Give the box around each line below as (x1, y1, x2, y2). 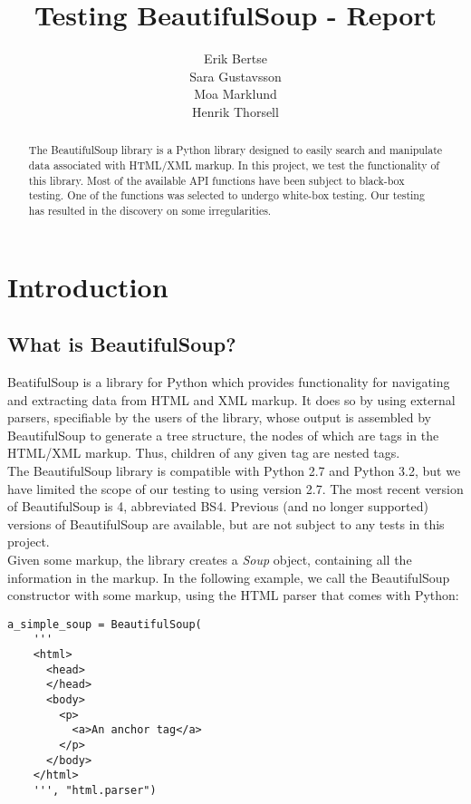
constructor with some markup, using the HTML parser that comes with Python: (7, 586, 459, 605)
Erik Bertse (204, 49, 267, 68)
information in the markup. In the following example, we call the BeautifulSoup (7, 567, 450, 586)
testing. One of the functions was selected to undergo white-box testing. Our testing (28, 188, 425, 203)
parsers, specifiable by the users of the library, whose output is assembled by (7, 408, 431, 427)
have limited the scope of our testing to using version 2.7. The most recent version (7, 479, 464, 498)
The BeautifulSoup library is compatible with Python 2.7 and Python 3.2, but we (7, 460, 461, 479)
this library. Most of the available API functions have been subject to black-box (28, 172, 405, 188)
